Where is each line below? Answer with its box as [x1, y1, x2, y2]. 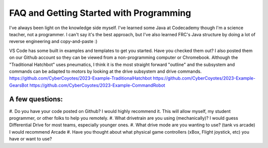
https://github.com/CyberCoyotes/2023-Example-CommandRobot [29, 82, 166, 88]
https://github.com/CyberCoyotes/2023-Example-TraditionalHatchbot [9, 75, 152, 81]
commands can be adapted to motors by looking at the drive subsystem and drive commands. [9, 68, 202, 74]
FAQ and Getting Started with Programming [9, 7, 191, 18]
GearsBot [9, 82, 29, 88]
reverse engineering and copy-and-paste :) [9, 39, 98, 45]
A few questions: [9, 95, 63, 103]
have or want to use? [9, 136, 52, 142]
